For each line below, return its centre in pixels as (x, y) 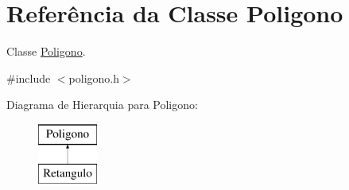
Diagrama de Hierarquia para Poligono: (102, 105)
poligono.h (94, 78)
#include (29, 78)
